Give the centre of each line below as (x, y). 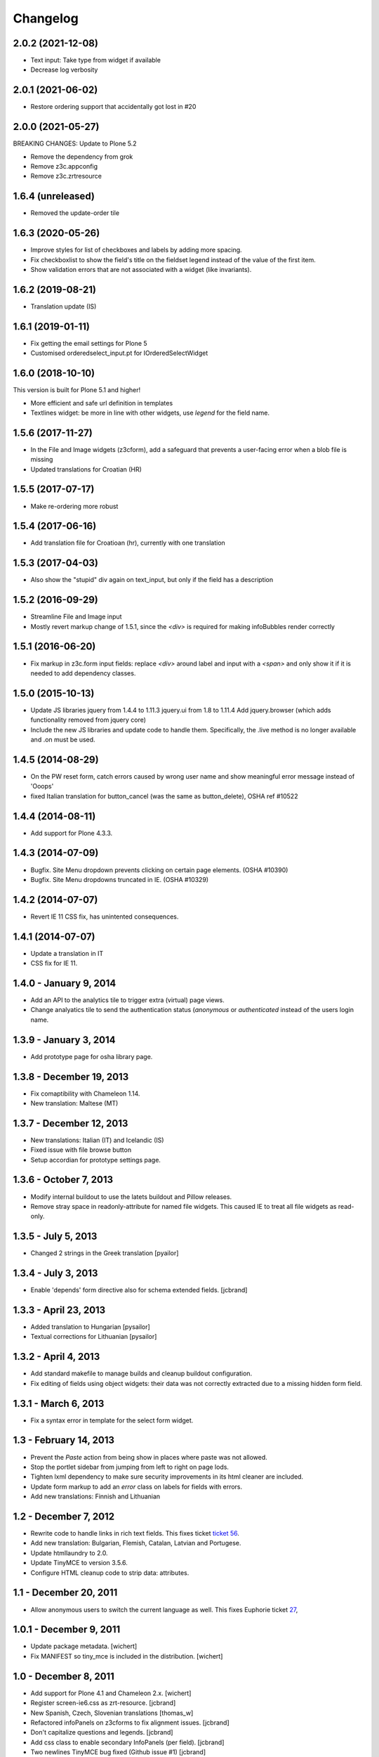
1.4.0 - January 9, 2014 (65, 983)
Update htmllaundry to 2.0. (69, 1552)
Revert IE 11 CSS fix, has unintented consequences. (105, 916)
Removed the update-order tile (75, 213)
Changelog (46, 18)
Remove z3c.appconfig (64, 167)
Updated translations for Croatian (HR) (86, 469)
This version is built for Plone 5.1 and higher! (77, 390)
